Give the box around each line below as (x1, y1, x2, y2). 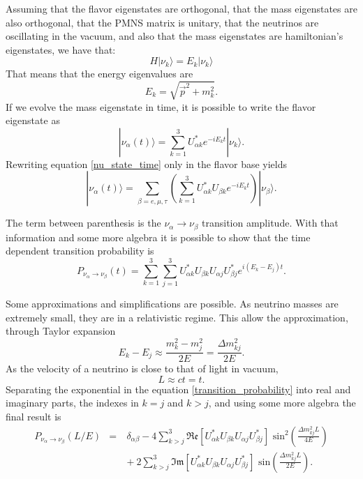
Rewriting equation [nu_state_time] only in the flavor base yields (6, 156, 288, 171)
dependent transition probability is (6, 243, 154, 258)
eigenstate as (6, 113, 60, 128)
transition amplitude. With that (202, 215, 339, 230)
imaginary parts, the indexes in (6, 395, 139, 410)
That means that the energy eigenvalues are (6, 66, 193, 81)
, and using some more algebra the (208, 395, 356, 410)
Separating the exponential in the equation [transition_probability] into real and (6, 381, 351, 396)
